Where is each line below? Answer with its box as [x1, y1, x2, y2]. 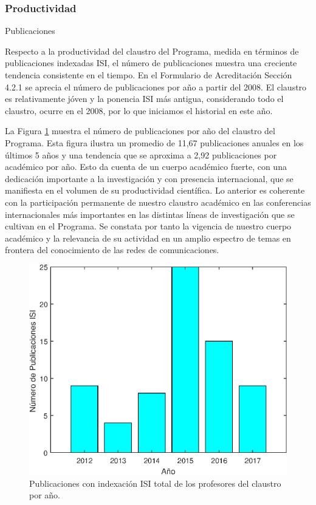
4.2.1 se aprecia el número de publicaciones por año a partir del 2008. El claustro [5, 80, 307, 93]
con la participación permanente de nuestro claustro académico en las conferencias [5, 195, 311, 208]
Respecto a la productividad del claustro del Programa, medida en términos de [5, 44, 299, 57]
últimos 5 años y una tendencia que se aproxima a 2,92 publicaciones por [5, 148, 277, 161]
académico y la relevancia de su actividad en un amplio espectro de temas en [5, 231, 291, 244]
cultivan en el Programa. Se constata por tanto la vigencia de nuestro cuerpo [5, 220, 292, 232]
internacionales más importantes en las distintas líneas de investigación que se [5, 208, 295, 220]
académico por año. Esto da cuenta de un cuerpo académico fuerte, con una [5, 160, 287, 173]
